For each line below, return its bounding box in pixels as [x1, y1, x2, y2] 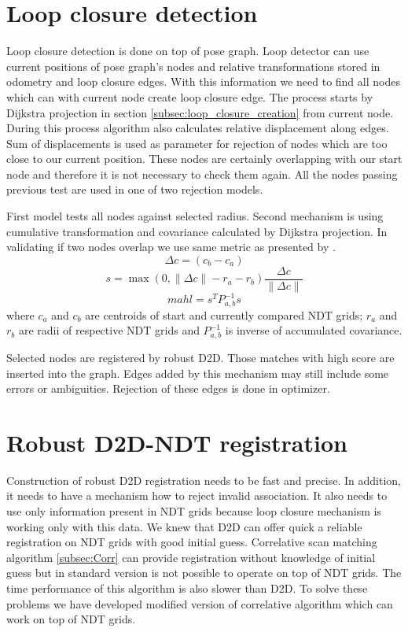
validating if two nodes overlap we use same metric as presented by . [6, 238, 336, 255]
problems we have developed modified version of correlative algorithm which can [6, 595, 393, 612]
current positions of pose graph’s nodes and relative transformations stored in [6, 57, 380, 74]
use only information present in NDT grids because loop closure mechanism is [6, 503, 381, 519]
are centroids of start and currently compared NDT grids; [85, 306, 363, 323]
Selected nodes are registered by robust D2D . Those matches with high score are [6, 349, 395, 365]
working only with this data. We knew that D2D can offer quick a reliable [6, 518, 362, 534]
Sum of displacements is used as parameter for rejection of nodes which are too [6, 135, 388, 151]
